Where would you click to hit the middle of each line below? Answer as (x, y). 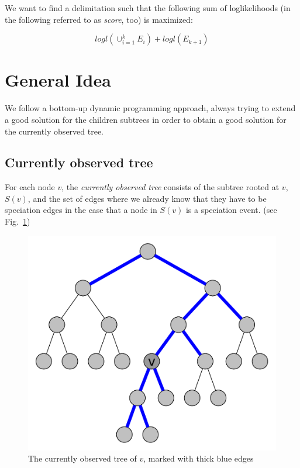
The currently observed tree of (82, 458)
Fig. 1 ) (18, 221)
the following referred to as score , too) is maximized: (99, 19)
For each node (30, 187)
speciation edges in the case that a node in (81, 210)
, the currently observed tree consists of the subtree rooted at (170, 187)
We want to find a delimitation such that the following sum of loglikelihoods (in (148, 8)
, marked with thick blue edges (199, 458)
